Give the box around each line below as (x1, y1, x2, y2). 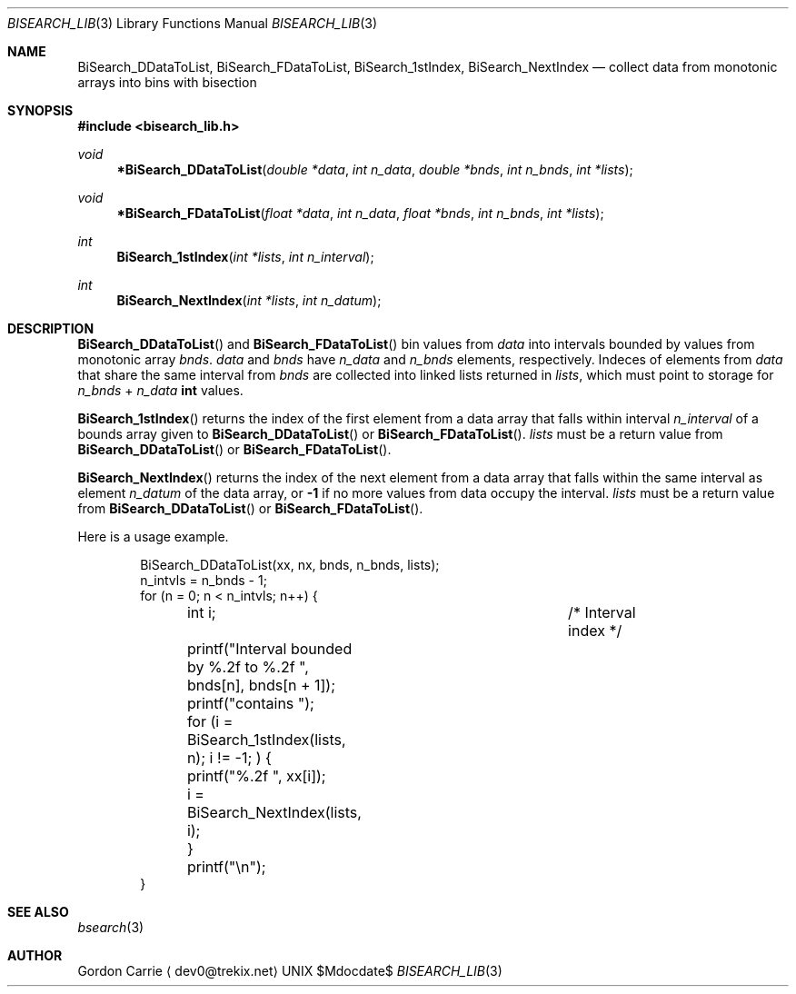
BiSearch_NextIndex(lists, (186, 803, 362, 821)
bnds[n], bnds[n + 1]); (186, 676, 336, 694)
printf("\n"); (186, 858, 266, 876)
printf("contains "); (186, 694, 314, 712)
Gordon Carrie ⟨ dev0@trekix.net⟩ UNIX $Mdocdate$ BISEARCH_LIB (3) (77, 963, 502, 979)
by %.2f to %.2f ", (186, 658, 309, 676)
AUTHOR (7, 948, 63, 963)
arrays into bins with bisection (77, 75, 257, 90)
